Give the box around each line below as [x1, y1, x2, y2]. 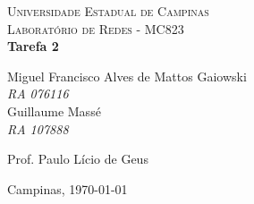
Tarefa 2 [7, 37, 59, 55]
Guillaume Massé [7, 101, 101, 120]
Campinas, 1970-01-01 [7, 179, 128, 198]
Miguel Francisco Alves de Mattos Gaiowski [7, 66, 247, 85]
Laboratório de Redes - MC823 [7, 19, 184, 38]
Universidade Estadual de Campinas [7, 2, 209, 20]
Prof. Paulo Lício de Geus [7, 149, 148, 168]
